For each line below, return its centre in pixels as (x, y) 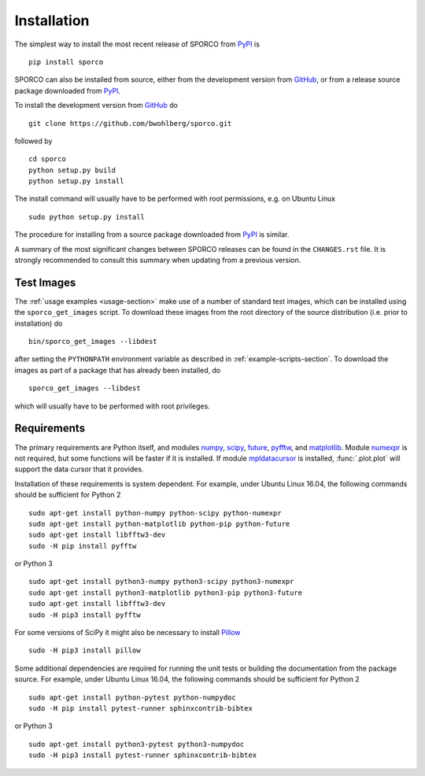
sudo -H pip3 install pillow (85, 650)
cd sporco (47, 159)
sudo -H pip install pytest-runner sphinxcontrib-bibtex (141, 708)
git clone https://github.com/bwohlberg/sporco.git (130, 123)
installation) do (39, 323)
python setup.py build (72, 170)
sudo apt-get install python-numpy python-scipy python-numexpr (155, 513)
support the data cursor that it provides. (79, 469)
